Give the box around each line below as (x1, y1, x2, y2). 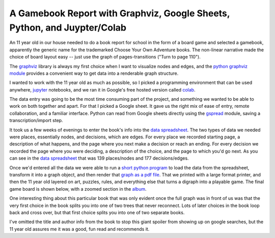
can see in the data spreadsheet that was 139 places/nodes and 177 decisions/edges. (9, 155, 189, 161)
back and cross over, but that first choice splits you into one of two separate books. (9, 209, 185, 216)
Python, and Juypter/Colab (9, 22, 127, 33)
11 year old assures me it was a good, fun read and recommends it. (9, 226, 150, 232)
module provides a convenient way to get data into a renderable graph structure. (9, 70, 179, 76)
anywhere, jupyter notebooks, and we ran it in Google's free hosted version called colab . (9, 86, 196, 93)
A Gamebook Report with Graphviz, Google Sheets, (9, 8, 230, 19)
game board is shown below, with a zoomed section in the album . (9, 186, 147, 192)
